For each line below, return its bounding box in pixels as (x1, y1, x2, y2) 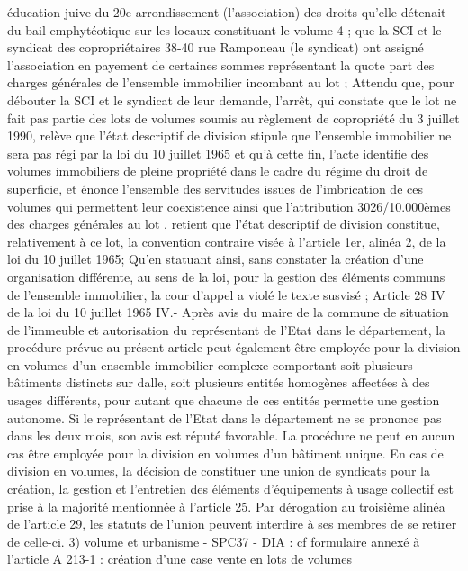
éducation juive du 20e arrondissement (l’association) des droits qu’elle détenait (7, 3, 446, 21)
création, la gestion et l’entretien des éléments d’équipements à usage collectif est (7, 479, 454, 498)
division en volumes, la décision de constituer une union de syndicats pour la (7, 461, 430, 480)
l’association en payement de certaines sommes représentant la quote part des (7, 55, 435, 74)
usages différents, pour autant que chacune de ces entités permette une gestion (7, 391, 440, 410)
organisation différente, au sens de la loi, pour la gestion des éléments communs (7, 267, 445, 285)
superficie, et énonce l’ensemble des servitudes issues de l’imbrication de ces (7, 178, 423, 197)
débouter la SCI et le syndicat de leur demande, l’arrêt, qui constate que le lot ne (7, 90, 457, 109)
